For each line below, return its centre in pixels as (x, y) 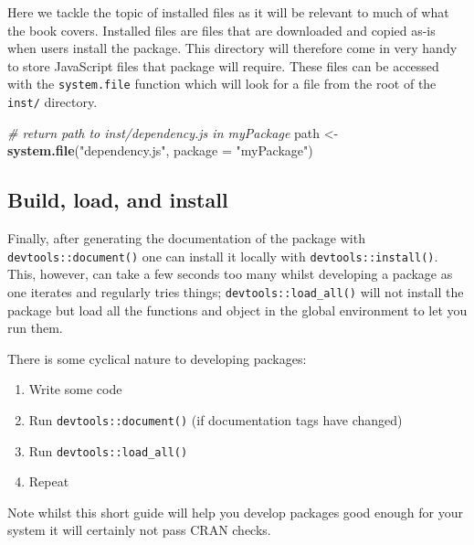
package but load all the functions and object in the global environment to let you (237, 310)
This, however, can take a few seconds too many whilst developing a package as (230, 274)
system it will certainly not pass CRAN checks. (139, 530)
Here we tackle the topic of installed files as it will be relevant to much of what (228, 12)
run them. (35, 328)
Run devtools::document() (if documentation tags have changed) (216, 419)
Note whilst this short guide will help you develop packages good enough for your (235, 512)
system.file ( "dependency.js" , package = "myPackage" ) (160, 150)
